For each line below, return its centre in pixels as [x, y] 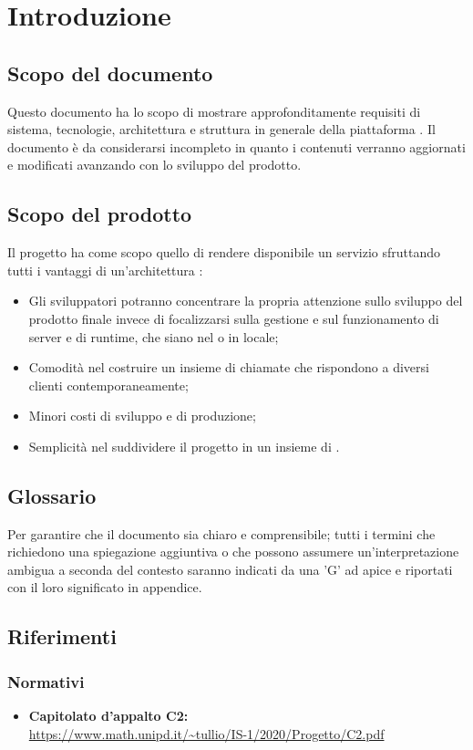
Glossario [52, 495]
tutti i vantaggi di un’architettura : [105, 270]
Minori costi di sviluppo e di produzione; [142, 416]
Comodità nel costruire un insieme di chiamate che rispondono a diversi [229, 367]
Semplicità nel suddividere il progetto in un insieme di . [184, 446]
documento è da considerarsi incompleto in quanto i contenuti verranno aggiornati [236, 146]
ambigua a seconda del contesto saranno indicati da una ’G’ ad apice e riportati [230, 569]
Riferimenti [62, 636]
